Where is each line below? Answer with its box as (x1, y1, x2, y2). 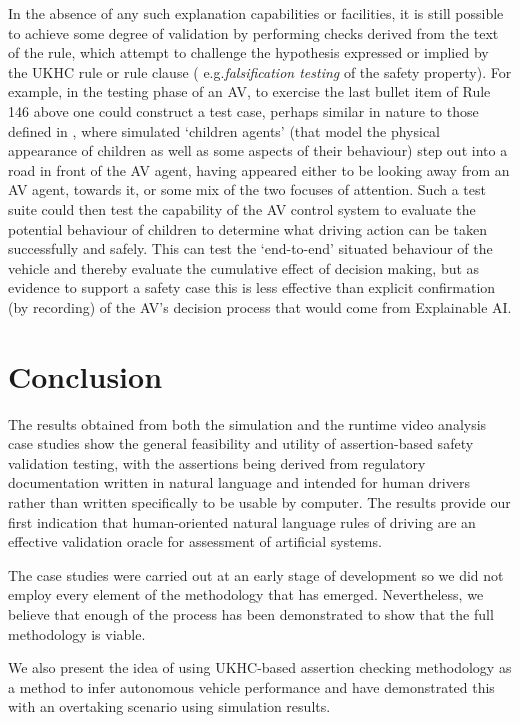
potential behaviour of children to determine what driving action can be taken (8, 218, 487, 239)
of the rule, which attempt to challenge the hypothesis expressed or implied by (8, 42, 489, 63)
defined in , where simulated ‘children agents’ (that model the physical (8, 120, 440, 141)
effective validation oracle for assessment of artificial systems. (8, 531, 382, 552)
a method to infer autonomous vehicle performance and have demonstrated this (8, 676, 495, 697)
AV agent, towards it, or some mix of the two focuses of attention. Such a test (8, 179, 486, 200)
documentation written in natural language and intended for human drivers (8, 472, 470, 493)
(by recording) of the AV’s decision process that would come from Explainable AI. (8, 296, 512, 317)
